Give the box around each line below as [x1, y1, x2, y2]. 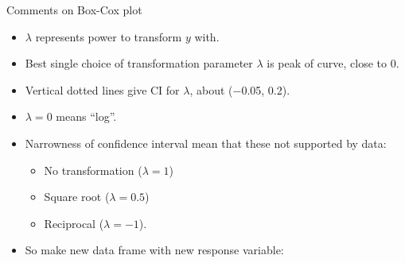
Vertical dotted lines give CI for [25, 81, 180, 98]
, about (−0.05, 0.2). [189, 81, 290, 98]
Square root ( [44, 188, 110, 205]
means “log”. [56, 108, 117, 125]
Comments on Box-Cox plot [6, 2, 142, 17]
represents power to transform [35, 28, 182, 44]
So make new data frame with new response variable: [25, 242, 284, 258]
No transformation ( [44, 161, 142, 178]
